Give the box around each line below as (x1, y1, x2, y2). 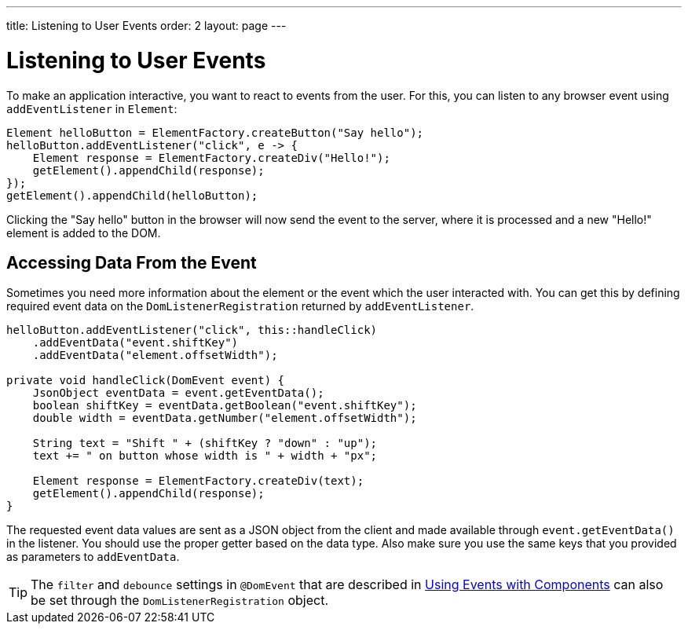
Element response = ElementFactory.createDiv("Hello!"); (32, 151, 390, 164)
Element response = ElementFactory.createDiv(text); (32, 474, 364, 488)
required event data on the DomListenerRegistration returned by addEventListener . (6, 299, 474, 313)
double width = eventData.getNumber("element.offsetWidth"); (32, 412, 417, 425)
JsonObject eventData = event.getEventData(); (32, 386, 324, 400)
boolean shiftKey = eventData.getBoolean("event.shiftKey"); (32, 399, 417, 412)
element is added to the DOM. (6, 225, 161, 240)
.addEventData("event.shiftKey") (32, 336, 239, 350)
